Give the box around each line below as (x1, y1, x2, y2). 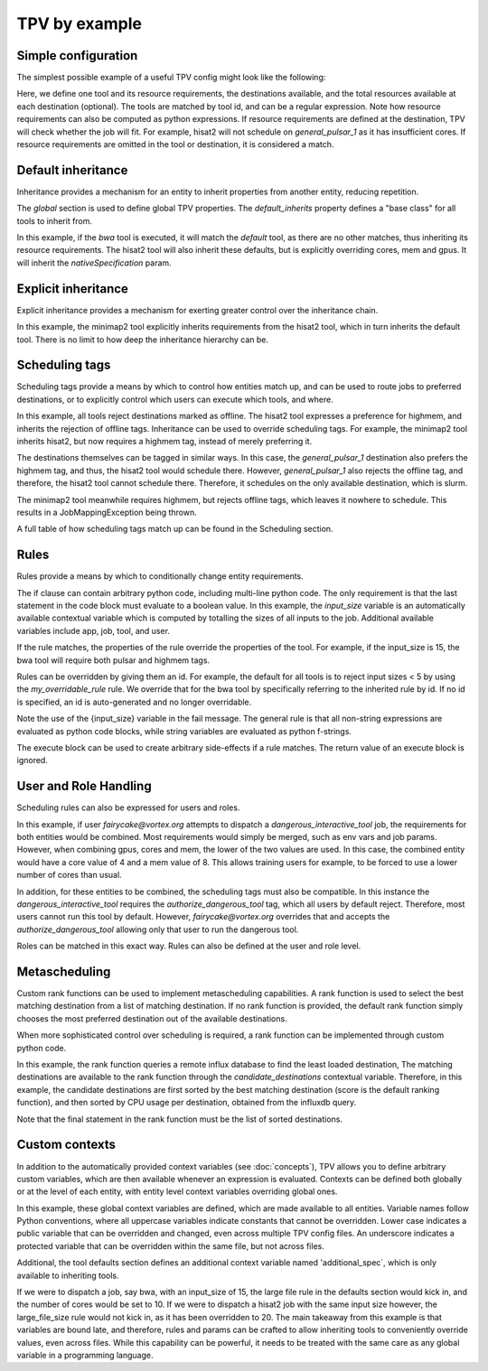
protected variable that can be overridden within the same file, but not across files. (16, 1240, 324, 1251)
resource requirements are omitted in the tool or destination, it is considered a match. (16, 139, 334, 150)
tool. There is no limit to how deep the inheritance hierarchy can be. (16, 334, 269, 345)
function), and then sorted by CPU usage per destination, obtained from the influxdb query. (16, 1097, 357, 1108)
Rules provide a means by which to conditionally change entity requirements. (16, 571, 305, 582)
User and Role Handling (16, 779, 153, 794)
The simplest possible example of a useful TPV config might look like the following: (16, 72, 326, 83)
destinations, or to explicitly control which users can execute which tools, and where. (16, 394, 333, 405)
